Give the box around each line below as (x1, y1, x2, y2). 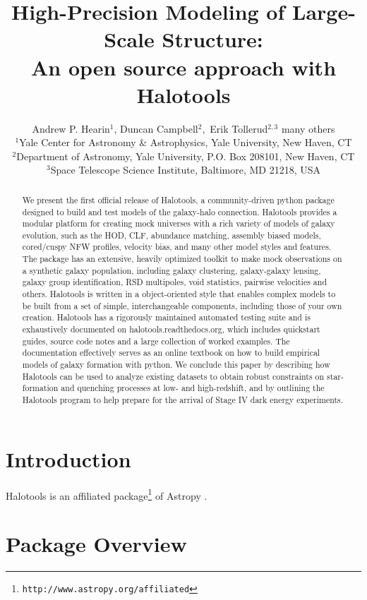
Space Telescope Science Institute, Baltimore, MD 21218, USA (50, 162, 321, 177)
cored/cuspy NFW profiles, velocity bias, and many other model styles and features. (22, 241, 332, 253)
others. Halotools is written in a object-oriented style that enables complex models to (22, 288, 336, 300)
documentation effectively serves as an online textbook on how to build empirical (22, 347, 320, 359)
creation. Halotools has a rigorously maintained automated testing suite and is (22, 311, 311, 323)
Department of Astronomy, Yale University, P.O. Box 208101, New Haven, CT (16, 148, 355, 163)
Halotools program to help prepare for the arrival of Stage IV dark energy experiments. (22, 394, 344, 406)
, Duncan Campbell (114, 121, 198, 136)
